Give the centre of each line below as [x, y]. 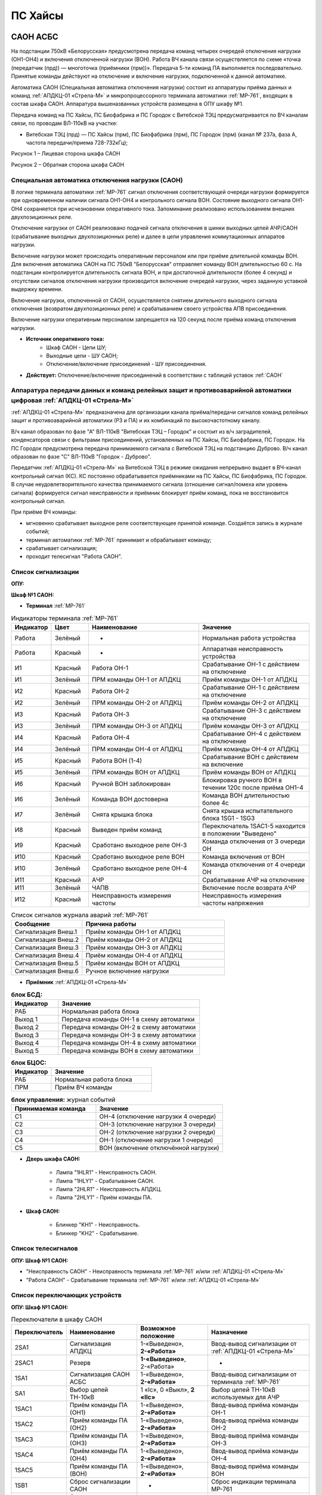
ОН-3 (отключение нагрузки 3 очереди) [157, 1124]
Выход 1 [26, 1020]
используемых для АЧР [245, 1398]
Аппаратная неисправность [242, 649]
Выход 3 [27, 1035]
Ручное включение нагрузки [127, 971]
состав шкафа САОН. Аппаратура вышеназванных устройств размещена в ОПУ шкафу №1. [127, 104]
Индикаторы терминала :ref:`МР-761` [65, 618]
